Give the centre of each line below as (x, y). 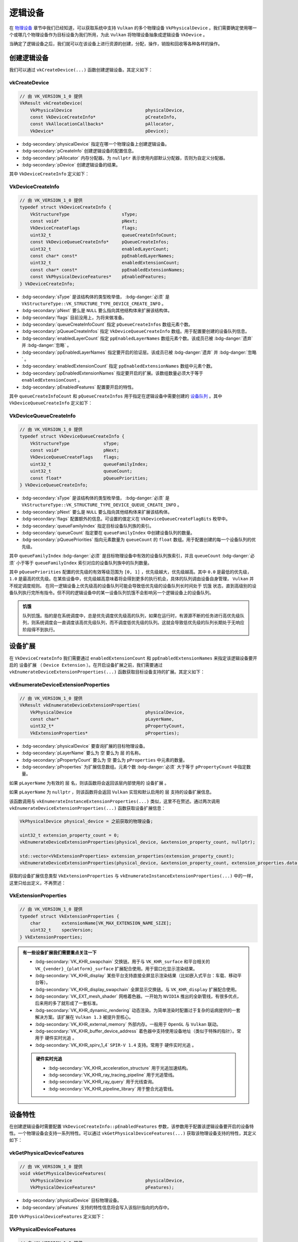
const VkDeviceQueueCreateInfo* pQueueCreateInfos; (100, 242)
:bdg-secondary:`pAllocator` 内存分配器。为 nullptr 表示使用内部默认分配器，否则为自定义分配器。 (125, 158)
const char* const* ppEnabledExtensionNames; (107, 270)
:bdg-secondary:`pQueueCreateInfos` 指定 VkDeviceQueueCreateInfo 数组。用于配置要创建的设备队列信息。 (136, 331)
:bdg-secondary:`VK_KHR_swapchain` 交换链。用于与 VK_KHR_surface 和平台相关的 (123, 962)
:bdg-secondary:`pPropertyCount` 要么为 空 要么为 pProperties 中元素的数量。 (105, 760)
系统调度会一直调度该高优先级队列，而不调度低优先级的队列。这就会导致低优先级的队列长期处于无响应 (140, 622)
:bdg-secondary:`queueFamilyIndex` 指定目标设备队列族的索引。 (88, 526)
